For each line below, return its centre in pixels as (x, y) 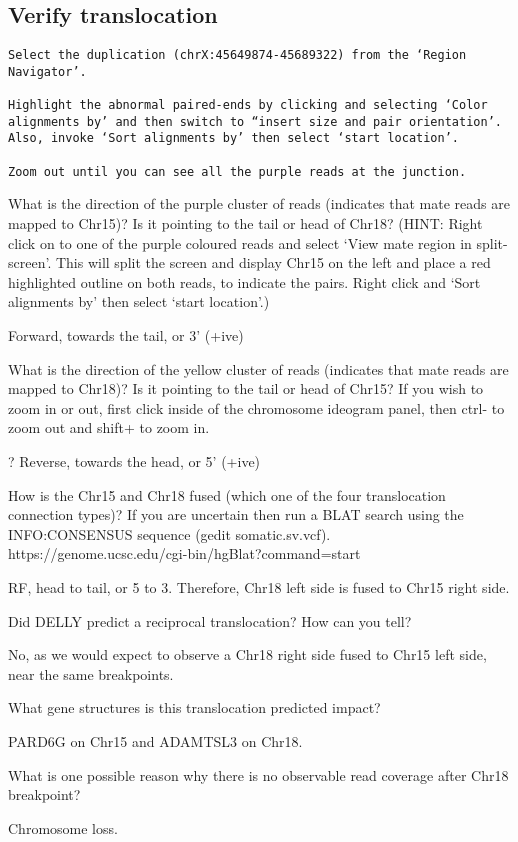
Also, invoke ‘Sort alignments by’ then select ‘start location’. (234, 138)
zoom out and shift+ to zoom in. (109, 427)
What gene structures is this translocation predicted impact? (194, 707)
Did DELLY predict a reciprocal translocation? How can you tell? (210, 620)
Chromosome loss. (63, 827)
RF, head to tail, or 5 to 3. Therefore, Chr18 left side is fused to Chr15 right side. (259, 586)
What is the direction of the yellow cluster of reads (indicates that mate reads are (258, 368)
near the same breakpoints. (91, 673)
